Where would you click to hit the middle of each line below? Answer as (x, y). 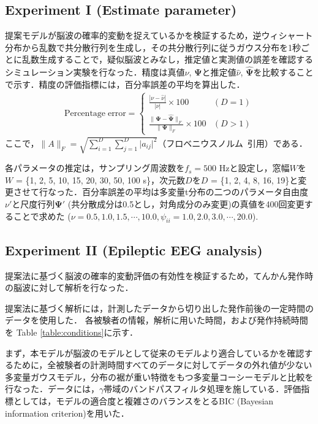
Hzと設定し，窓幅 (254, 168)
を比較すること (283, 72)
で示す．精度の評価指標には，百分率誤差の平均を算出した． (125, 84)
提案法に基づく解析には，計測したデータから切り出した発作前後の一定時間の (159, 308)
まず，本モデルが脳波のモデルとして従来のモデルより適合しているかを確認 (155, 353)
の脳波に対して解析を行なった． (69, 287)
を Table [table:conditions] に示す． (71, 332)
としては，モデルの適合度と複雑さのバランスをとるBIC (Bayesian (143, 400)
